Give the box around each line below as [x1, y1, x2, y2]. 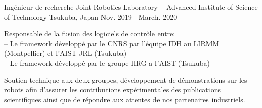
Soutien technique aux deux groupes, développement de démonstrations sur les [4, 74, 247, 85]
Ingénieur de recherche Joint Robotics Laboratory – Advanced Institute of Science [4, 2, 258, 12]
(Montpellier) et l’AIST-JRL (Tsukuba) [4, 48, 127, 58]
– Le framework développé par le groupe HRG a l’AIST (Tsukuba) [4, 57, 210, 68]
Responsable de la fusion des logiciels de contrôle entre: [4, 28, 175, 39]
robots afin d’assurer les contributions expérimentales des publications [4, 84, 221, 95]
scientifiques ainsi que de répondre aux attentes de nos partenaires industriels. [4, 94, 245, 104]
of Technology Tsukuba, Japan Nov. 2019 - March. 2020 [4, 11, 177, 22]
